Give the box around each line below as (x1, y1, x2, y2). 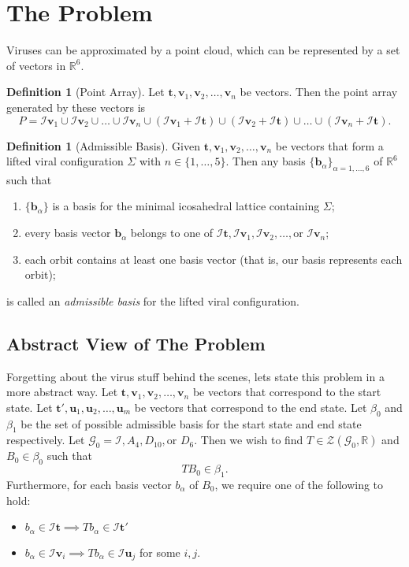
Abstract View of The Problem (6, 331, 266, 355)
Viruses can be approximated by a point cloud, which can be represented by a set (6, 42, 400, 58)
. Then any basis (225, 153, 306, 169)
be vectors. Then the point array (240, 83, 398, 100)
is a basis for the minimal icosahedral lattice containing (52, 198, 320, 214)
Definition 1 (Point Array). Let (6, 83, 165, 100)
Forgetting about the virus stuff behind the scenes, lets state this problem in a (6, 368, 385, 384)
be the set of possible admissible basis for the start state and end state (20, 415, 362, 432)
